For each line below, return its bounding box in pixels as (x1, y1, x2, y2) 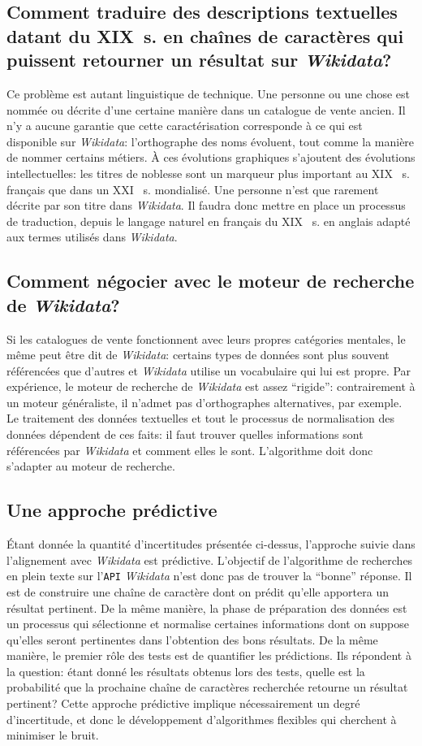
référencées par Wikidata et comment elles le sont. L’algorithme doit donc (6, 441, 373, 458)
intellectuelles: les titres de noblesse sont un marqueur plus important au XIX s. (6, 164, 410, 181)
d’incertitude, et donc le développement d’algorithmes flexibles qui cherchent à (6, 710, 397, 727)
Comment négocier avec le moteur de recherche (6, 268, 415, 293)
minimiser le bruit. (6, 726, 99, 744)
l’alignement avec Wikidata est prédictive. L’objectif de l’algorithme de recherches (6, 551, 413, 568)
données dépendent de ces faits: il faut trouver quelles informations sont (6, 426, 364, 443)
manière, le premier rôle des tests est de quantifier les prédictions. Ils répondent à (6, 647, 411, 664)
